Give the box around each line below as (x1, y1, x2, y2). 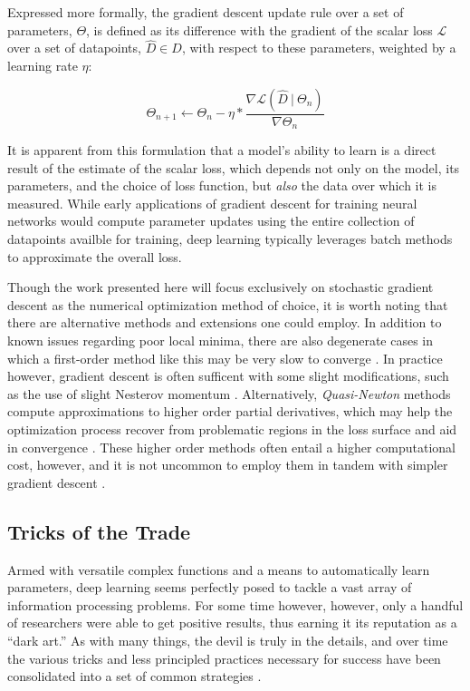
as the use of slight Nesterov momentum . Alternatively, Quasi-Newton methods (7, 384, 451, 403)
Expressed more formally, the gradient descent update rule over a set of (7, 3, 404, 21)
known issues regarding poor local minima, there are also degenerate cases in (7, 331, 434, 350)
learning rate (7, 56, 78, 74)
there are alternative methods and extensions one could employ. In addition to (7, 313, 442, 332)
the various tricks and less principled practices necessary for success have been (7, 648, 441, 667)
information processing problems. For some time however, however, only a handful (7, 595, 464, 614)
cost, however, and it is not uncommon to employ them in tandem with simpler (7, 455, 448, 474)
